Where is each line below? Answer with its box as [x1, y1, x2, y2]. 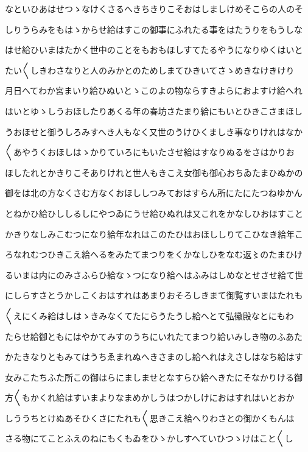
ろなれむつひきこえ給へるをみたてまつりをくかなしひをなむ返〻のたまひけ [5, 248, 303, 261]
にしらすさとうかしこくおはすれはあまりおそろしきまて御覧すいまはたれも [5, 289, 303, 302]
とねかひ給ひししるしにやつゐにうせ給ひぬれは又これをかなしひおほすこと [5, 207, 303, 219]
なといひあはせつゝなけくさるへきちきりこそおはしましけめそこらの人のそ [5, 2, 303, 15]
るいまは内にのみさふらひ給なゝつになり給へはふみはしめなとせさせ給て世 [5, 268, 303, 281]
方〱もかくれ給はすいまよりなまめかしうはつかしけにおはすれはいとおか [5, 391, 295, 404]
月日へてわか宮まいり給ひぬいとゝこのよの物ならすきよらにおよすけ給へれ [5, 84, 303, 97]
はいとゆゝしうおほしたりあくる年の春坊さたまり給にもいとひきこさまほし [5, 104, 303, 117]
